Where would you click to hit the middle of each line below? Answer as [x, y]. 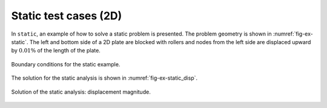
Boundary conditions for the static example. [66, 64]
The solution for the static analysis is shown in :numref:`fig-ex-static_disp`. [104, 78]
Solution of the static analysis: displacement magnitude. [81, 92]
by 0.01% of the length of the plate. [56, 51]
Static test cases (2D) [67, 16]
